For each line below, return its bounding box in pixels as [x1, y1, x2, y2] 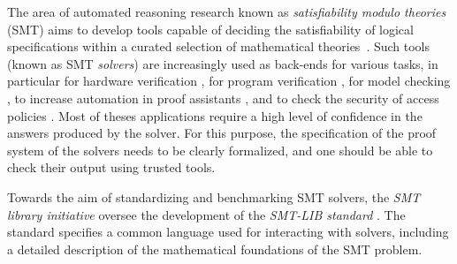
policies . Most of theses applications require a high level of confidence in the [7, 106, 423, 124]
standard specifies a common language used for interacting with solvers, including [7, 223, 449, 241]
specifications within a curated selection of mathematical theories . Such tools [7, 37, 430, 56]
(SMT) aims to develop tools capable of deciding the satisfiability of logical [7, 19, 414, 38]
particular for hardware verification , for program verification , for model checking [7, 72, 451, 90]
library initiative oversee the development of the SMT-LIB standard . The [7, 205, 406, 223]
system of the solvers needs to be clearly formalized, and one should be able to [7, 140, 433, 159]
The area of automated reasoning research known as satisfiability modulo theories [7, 3, 446, 20]
